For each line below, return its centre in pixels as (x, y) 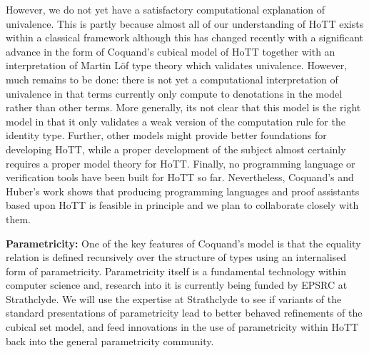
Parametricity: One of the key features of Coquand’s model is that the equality (183, 243)
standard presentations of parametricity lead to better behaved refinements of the (184, 313)
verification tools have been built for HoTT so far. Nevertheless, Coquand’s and (180, 177)
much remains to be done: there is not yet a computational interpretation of (172, 79)
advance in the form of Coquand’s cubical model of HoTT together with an (171, 51)
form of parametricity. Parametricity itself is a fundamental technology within (176, 271)
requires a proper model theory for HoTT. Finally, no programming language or (181, 163)
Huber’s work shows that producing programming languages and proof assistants (183, 191)
